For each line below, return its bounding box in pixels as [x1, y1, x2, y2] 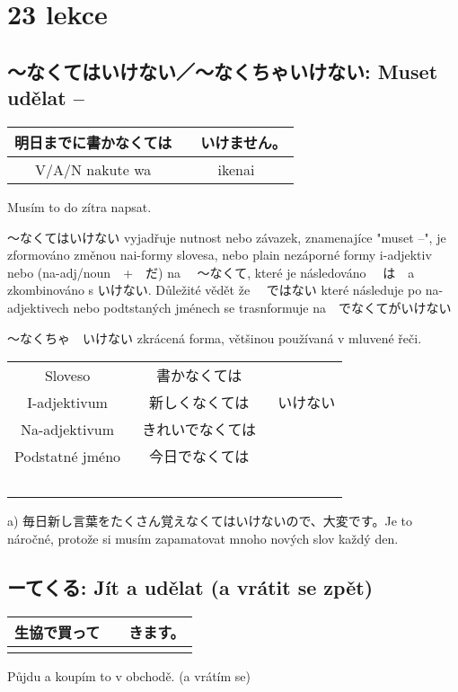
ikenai [217, 158, 255, 180]
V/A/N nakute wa [34, 158, 152, 180]
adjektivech [7, 297, 69, 316]
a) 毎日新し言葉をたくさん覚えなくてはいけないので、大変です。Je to [7, 511, 412, 530]
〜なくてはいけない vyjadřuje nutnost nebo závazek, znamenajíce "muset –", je [7, 227, 446, 246]
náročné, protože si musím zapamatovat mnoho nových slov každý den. [7, 528, 399, 547]
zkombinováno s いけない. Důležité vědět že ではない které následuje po [7, 280, 422, 299]
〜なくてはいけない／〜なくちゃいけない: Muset [7, 57, 438, 84]
